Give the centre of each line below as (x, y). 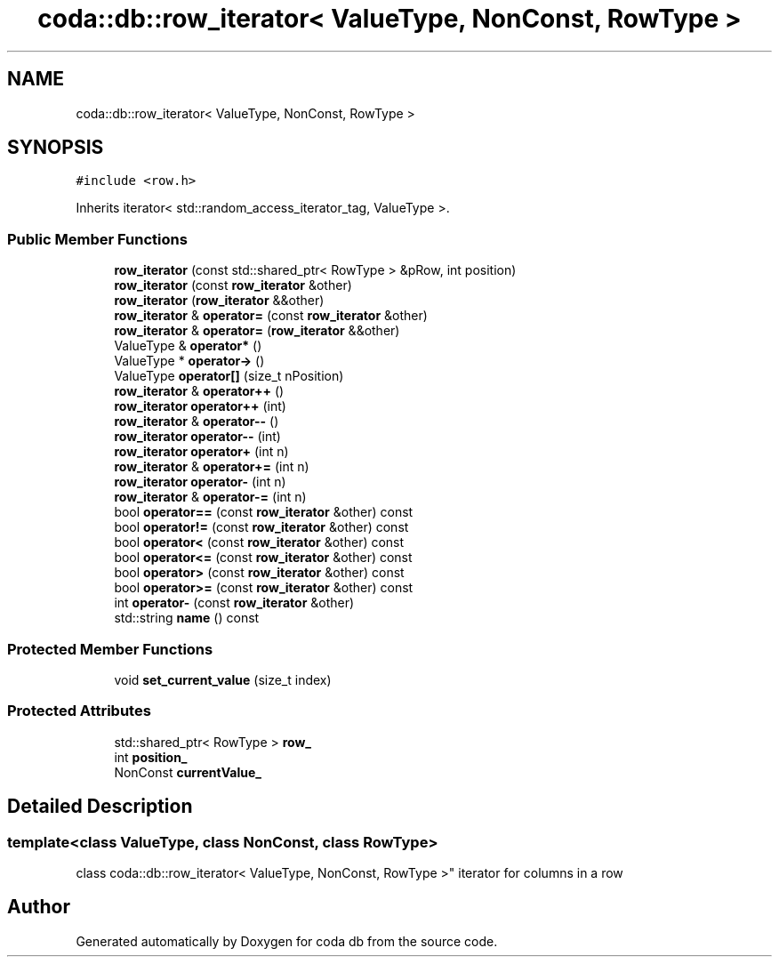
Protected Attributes (79, 711)
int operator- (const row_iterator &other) (234, 603)
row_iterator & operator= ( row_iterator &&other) (257, 331)
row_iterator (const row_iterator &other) (233, 285)
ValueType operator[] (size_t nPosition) (229, 376)
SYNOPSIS (56, 148)
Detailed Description (100, 807)
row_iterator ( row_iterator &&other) (219, 301)
